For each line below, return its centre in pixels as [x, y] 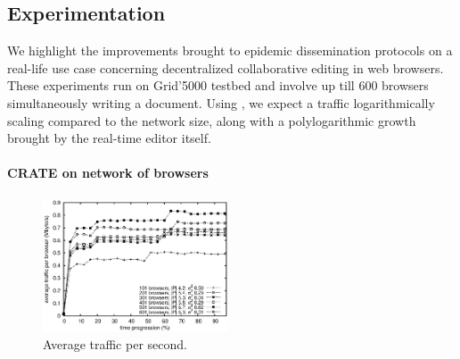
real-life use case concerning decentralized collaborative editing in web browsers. [226, 67]
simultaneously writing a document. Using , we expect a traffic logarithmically [221, 102]
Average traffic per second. [115, 343]
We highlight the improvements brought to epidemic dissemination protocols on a [230, 50]
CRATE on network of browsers [108, 173]
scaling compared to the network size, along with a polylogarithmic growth [212, 120]
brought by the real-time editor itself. [109, 138]
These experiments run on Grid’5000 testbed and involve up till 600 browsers [218, 85]
